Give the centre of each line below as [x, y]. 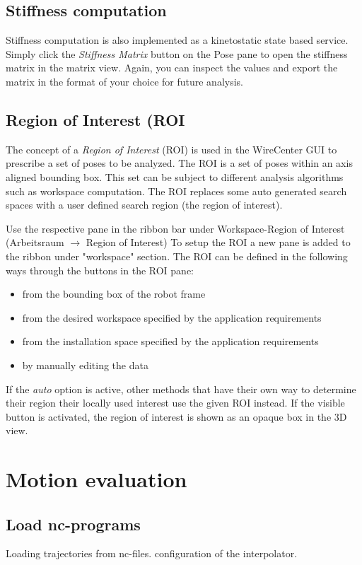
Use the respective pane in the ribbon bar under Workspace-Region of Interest [175, 228]
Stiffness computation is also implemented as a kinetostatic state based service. [177, 40]
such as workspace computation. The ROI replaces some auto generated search [176, 191]
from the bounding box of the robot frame [114, 294]
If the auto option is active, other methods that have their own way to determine [181, 389]
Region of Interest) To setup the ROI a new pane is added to [218, 242]
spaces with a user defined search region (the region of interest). [144, 205]
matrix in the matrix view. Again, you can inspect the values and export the [172, 68]
